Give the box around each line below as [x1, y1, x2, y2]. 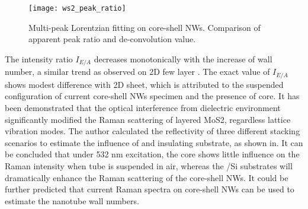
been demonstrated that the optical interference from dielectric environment [5, 101, 281, 113]
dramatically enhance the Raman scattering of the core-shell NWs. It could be [5, 171, 288, 183]
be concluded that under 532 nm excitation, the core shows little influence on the [5, 148, 300, 160]
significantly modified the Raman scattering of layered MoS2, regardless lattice [5, 113, 291, 125]
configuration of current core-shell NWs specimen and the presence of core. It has [5, 90, 300, 102]
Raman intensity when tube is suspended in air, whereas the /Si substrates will [5, 159, 293, 172]
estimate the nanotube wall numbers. [5, 194, 139, 207]
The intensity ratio [5, 52, 73, 65]
